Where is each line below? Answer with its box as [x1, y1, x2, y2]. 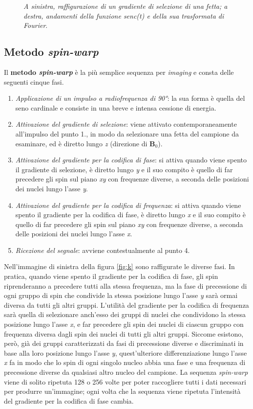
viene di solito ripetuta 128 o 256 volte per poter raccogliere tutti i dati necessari [4, 376, 246, 386]
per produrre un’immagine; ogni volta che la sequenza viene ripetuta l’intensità [4, 386, 241, 396]
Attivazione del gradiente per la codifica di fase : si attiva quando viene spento [15, 155, 247, 165]
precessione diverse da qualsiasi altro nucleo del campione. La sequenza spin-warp [4, 367, 248, 377]
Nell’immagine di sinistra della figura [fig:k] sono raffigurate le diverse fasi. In [4, 261, 235, 272]
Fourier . [23, 20, 48, 30]
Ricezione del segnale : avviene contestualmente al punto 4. [15, 245, 190, 255]
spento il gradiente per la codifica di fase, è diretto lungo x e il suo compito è [15, 209, 246, 220]
